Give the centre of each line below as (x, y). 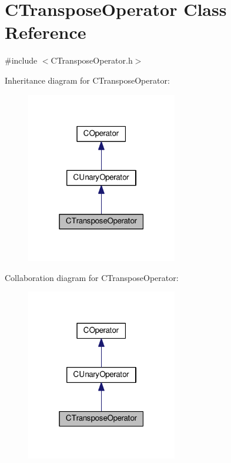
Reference (46, 32)
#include (21, 60)
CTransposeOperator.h (92, 60)
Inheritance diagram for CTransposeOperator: (87, 80)
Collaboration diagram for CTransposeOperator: (92, 277)
